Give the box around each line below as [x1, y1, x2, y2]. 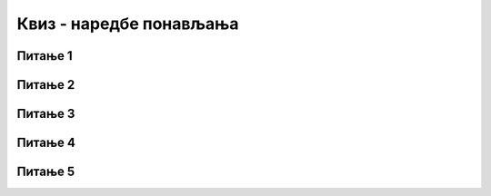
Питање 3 [16, 106, 75, 122]
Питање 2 [16, 77, 75, 93]
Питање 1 [16, 48, 73, 64]
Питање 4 [16, 135, 76, 151]
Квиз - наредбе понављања [16, 14, 239, 34]
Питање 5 [16, 164, 75, 180]
